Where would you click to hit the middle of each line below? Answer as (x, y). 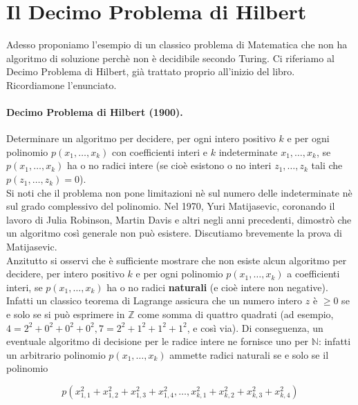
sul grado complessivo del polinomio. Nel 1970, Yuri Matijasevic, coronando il (171, 206)
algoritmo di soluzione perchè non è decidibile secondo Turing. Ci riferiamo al (170, 58)
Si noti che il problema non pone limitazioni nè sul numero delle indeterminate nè (179, 192)
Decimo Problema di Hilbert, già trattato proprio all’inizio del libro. (151, 71)
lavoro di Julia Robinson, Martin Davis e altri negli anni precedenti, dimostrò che (179, 219)
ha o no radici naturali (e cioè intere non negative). (217, 287)
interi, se (25, 287)
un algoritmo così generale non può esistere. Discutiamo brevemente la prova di (174, 233)
